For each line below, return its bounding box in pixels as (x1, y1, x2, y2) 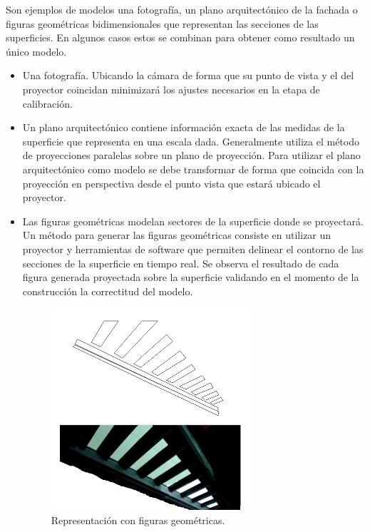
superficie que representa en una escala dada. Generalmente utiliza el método (22, 133, 359, 148)
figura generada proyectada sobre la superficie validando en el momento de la (22, 270, 359, 285)
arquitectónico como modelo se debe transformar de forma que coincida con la (22, 161, 364, 176)
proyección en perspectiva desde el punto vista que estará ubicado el (22, 175, 321, 190)
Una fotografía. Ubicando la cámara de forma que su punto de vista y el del (22, 68, 354, 83)
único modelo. (6, 44, 67, 58)
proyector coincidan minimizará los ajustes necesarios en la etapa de (22, 81, 320, 96)
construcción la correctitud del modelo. (22, 283, 193, 298)
